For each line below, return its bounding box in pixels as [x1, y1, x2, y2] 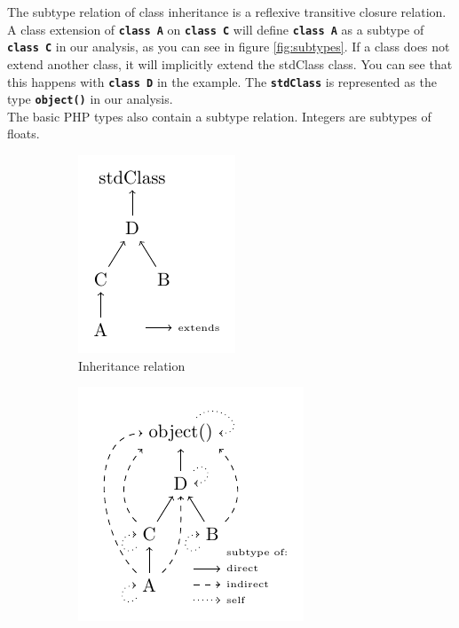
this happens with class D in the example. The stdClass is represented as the [7, 72, 437, 90]
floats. [7, 124, 40, 143]
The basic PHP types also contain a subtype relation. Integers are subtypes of [7, 106, 431, 125]
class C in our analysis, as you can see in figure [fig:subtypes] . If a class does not [7, 37, 450, 56]
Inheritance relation [78, 356, 186, 374]
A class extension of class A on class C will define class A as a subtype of [7, 20, 424, 38]
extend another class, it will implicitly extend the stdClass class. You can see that [7, 54, 453, 73]
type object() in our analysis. [7, 90, 173, 108]
